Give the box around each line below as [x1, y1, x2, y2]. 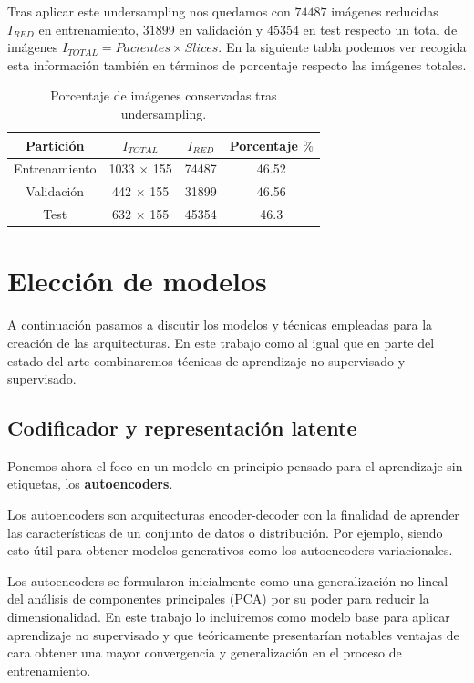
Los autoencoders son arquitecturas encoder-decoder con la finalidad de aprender [7, 505, 459, 524]
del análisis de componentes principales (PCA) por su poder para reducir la [7, 589, 429, 608]
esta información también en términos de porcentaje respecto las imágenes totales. [7, 55, 467, 74]
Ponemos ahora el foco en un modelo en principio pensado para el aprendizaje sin [7, 456, 463, 475]
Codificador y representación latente [7, 414, 357, 442]
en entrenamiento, [38, 19, 139, 38]
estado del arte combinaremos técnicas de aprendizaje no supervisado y [7, 351, 406, 370]
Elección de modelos [7, 262, 267, 299]
